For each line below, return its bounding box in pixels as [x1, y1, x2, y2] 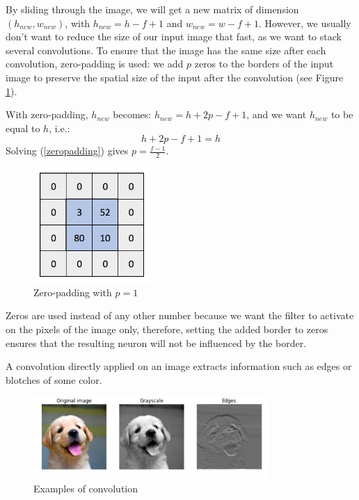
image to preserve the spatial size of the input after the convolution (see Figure [6, 70, 344, 84]
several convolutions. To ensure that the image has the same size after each [6, 42, 326, 57]
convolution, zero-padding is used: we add [6, 56, 184, 71]
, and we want [246, 107, 307, 122]
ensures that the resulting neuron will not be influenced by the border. [6, 335, 307, 350]
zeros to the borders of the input [194, 56, 334, 71]
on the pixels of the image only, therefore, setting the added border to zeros [6, 321, 328, 336]
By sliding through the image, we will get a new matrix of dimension [6, 2, 299, 16]
